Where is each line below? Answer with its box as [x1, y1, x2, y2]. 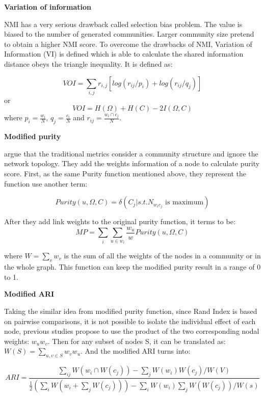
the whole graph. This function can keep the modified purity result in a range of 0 [4, 261, 261, 272]
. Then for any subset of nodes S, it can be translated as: [47, 335, 226, 346]
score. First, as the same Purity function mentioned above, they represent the [4, 168, 247, 179]
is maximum [165, 199, 204, 206]
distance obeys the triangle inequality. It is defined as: [4, 58, 173, 69]
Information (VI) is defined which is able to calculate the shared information [4, 48, 244, 59]
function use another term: [4, 178, 88, 189]
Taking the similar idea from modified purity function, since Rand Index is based [4, 305, 257, 316]
